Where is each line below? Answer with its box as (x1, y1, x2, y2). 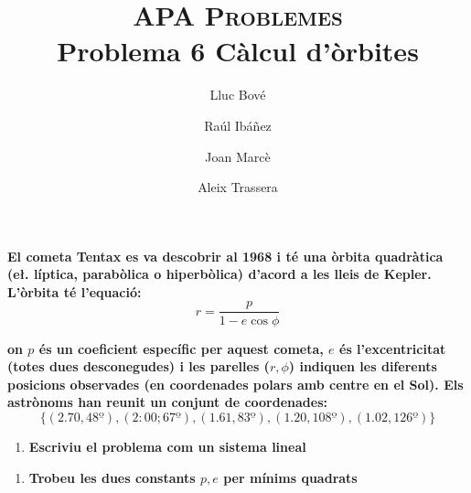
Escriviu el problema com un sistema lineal (28, 436, 306, 455)
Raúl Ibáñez (204, 115, 272, 134)
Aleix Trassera (198, 177, 278, 197)
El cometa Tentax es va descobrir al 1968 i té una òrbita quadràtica (7, 246, 444, 265)
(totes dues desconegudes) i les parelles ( (7, 357, 270, 376)
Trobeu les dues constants (28, 467, 196, 487)
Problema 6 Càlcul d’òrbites (57, 32, 419, 70)
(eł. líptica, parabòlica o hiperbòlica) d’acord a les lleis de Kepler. (7, 264, 432, 284)
